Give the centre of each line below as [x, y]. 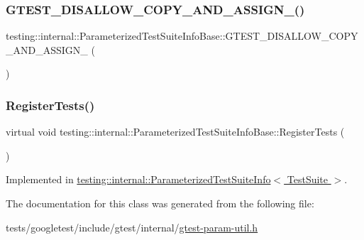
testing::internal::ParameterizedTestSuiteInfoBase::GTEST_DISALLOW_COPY [182, 36]
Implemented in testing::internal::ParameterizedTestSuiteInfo [138, 179]
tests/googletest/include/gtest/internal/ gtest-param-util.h [132, 227]
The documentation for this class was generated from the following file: [160, 203]
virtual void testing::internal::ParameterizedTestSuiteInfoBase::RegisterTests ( [175, 132]
